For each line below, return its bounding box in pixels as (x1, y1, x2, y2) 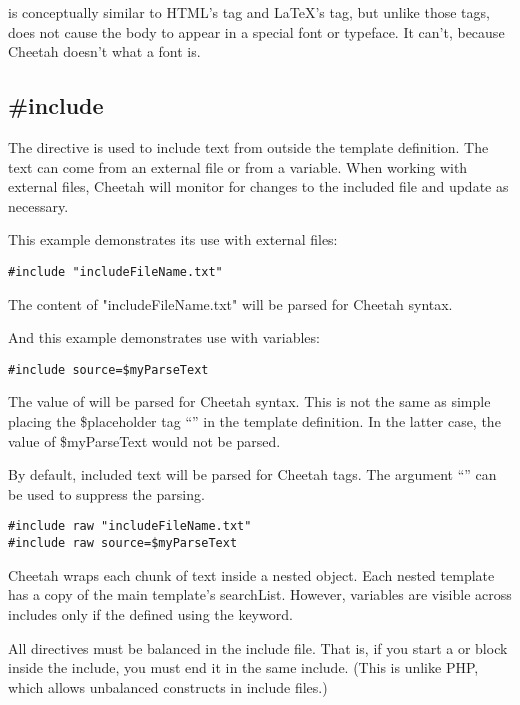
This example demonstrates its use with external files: (8, 229, 338, 250)
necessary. (8, 195, 69, 216)
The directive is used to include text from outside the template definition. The (8, 136, 489, 157)
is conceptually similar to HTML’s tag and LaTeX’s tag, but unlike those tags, (8, 2, 490, 22)
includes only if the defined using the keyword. (8, 603, 293, 624)
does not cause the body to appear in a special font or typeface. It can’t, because (8, 21, 505, 42)
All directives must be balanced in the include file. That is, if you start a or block (8, 637, 508, 658)
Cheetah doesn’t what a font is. (8, 41, 201, 62)
